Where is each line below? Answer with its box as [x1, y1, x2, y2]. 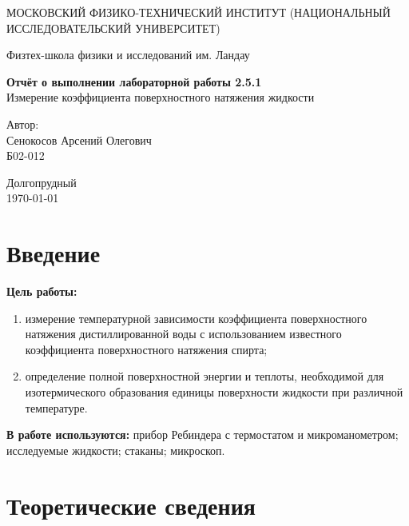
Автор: [6, 115, 39, 132]
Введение [6, 237, 101, 269]
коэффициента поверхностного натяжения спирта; [25, 341, 268, 357]
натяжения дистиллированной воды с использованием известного [25, 325, 342, 342]
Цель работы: [6, 283, 77, 300]
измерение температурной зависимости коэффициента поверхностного [25, 309, 367, 326]
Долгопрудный [6, 173, 77, 190]
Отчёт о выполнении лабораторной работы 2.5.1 [6, 73, 262, 90]
